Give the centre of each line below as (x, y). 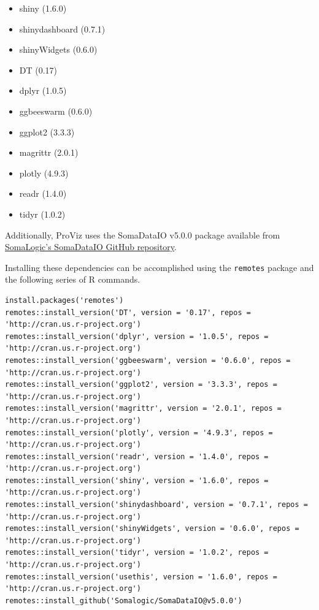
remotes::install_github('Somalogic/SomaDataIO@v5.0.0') (124, 600)
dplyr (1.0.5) (43, 90)
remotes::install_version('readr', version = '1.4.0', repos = (137, 456)
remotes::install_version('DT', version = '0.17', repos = (128, 312)
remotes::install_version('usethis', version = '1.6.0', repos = (141, 577)
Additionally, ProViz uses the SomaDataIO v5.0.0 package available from (143, 234)
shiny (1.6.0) (43, 8)
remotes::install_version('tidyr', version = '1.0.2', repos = (137, 553)
